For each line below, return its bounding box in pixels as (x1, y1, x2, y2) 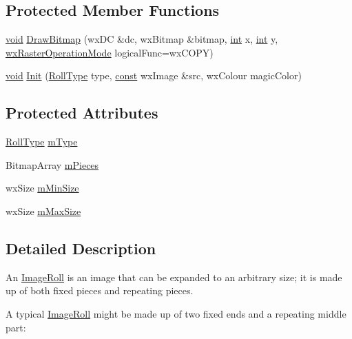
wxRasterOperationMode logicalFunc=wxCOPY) (6, 45, 214, 59)
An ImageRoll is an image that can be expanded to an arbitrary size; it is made (6, 269, 342, 284)
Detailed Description (6, 237, 156, 258)
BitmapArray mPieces (6, 157, 99, 172)
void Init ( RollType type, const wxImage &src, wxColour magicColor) (6, 68, 302, 83)
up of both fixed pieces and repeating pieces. (6, 283, 194, 298)
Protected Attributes (6, 102, 158, 123)
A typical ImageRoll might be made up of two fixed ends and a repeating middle (6, 306, 346, 320)
